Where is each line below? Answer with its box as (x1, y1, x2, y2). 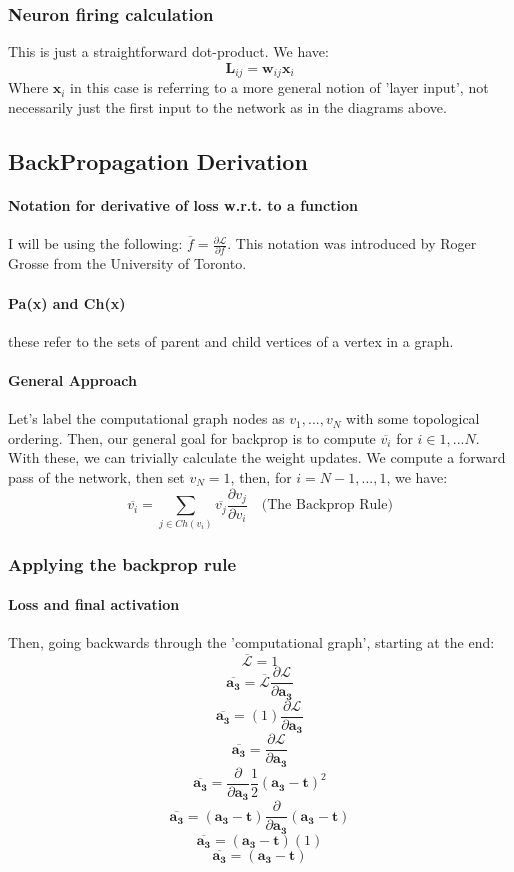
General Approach (8, 369, 137, 390)
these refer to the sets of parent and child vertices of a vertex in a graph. (8, 330, 454, 351)
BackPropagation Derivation (8, 145, 308, 176)
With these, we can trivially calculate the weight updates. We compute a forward (8, 447, 506, 468)
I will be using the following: (8, 233, 183, 254)
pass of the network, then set (8, 466, 185, 487)
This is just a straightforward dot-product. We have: (8, 41, 329, 62)
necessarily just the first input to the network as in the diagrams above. (8, 96, 447, 117)
